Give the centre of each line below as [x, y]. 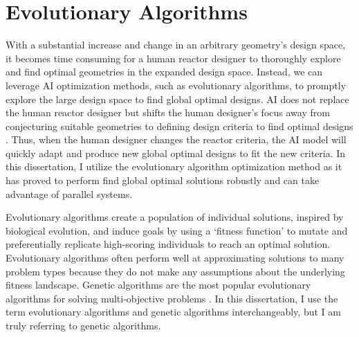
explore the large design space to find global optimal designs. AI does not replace [177, 99]
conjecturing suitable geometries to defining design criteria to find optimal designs [179, 126]
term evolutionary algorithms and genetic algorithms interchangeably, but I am [173, 312]
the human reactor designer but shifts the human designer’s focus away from [168, 112]
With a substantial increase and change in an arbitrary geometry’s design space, [176, 45]
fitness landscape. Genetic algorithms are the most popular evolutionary [158, 285]
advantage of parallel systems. [69, 193]
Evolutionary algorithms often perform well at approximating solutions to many [175, 258]
